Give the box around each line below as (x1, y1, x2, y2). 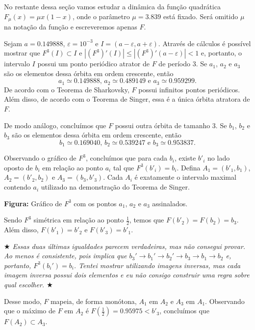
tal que (113, 162, 134, 172)
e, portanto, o (201, 48, 242, 58)
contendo (4, 182, 31, 192)
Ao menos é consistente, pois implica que (4, 250, 127, 261)
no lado (207, 153, 230, 163)
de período (158, 58, 190, 69)
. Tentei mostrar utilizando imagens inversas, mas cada (74, 260, 241, 270)
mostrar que (4, 48, 40, 58)
